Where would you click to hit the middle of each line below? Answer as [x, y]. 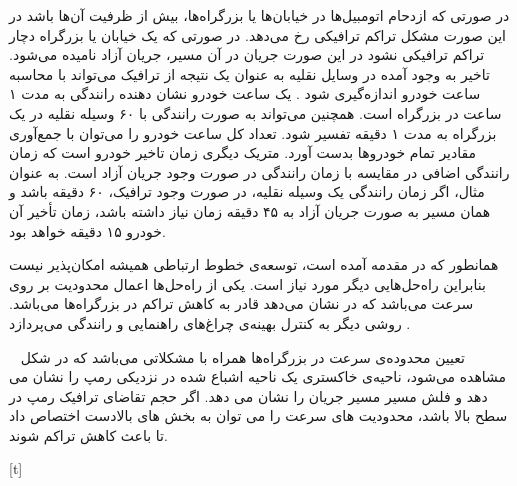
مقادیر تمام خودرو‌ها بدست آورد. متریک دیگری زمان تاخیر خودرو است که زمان [243, 152]
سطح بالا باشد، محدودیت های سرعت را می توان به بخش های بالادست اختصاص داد [258, 415]
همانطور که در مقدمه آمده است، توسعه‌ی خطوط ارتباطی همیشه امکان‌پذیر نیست [254, 264]
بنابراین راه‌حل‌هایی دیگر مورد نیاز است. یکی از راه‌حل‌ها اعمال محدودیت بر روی [247, 283]
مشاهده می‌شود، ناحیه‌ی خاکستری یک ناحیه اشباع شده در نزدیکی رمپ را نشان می [258, 376]
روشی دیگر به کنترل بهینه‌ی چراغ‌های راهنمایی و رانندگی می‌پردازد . [210, 322]
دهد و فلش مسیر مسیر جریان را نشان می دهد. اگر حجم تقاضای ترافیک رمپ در [248, 395]
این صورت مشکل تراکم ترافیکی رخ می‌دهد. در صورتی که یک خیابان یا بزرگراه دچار [257, 34]
